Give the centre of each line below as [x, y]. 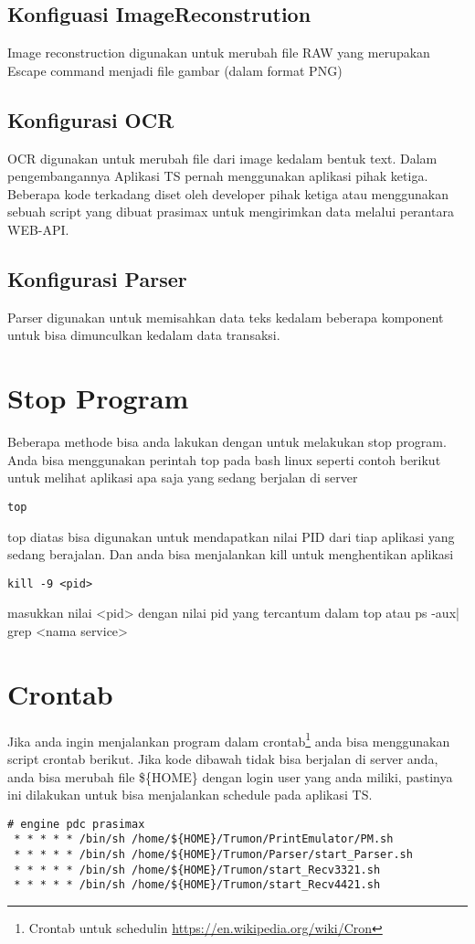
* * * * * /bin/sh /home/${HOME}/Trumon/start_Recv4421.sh [197, 885]
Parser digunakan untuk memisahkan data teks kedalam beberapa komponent [226, 317]
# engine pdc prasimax [76, 824]
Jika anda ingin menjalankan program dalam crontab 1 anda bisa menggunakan [229, 739]
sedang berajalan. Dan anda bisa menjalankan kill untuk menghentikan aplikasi [231, 554]
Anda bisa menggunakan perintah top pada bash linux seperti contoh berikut [224, 459]
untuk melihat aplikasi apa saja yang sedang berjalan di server [183, 477]
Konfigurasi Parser [97, 278]
